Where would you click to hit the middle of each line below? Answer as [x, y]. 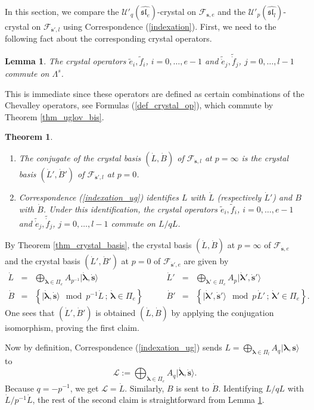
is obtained [116, 312]
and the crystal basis [43, 261]
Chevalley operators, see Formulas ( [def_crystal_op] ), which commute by [139, 105]
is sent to [193, 388]
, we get [84, 388]
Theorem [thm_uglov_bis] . [55, 116]
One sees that [30, 312]
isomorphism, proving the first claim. [72, 327]
